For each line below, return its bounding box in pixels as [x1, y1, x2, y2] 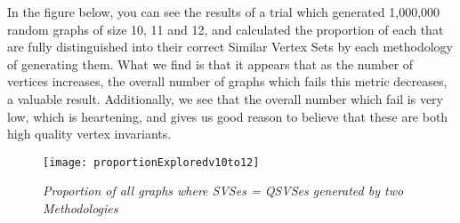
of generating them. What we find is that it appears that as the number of [7, 54, 414, 73]
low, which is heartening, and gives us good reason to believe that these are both [7, 107, 448, 125]
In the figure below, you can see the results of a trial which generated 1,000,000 [7, 3, 440, 20]
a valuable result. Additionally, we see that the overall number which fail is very [7, 89, 443, 108]
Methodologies [43, 199, 118, 217]
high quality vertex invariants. [7, 124, 172, 143]
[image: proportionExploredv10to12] [43, 155, 260, 169]
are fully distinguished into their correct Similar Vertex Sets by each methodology [7, 37, 453, 56]
